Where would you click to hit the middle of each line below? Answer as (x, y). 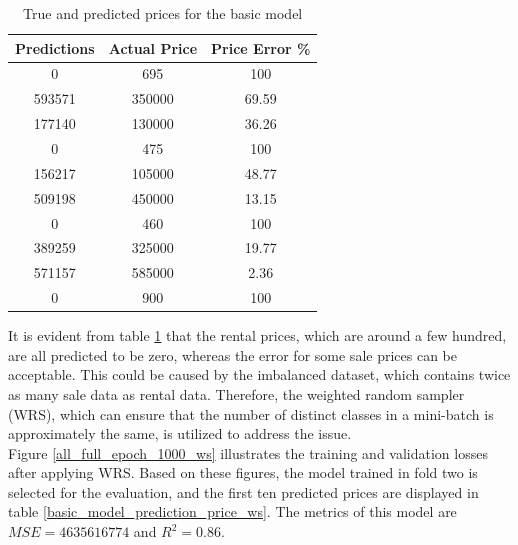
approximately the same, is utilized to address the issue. (180, 433)
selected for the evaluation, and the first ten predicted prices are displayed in (243, 491)
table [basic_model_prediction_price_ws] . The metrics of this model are (232, 511)
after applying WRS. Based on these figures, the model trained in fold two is (243, 472)
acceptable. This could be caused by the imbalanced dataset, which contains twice (259, 374)
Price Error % (261, 47)
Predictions (55, 47)
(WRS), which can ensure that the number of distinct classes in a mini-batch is (251, 413)
